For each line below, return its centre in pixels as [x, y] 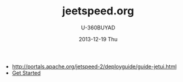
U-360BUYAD [98, 28]
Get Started [26, 72]
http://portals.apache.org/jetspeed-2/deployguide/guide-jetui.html [94, 66]
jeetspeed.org [98, 11]
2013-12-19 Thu [98, 39]
